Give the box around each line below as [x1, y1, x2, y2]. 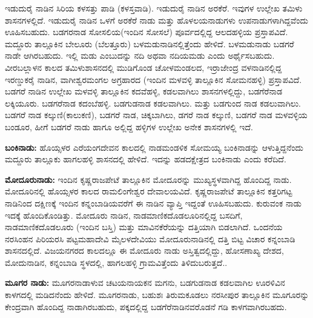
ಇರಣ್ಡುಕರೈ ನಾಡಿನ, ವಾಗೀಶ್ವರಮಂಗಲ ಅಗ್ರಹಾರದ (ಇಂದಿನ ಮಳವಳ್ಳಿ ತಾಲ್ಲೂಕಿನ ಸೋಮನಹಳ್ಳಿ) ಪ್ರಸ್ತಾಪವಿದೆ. [5, 73, 302, 85]
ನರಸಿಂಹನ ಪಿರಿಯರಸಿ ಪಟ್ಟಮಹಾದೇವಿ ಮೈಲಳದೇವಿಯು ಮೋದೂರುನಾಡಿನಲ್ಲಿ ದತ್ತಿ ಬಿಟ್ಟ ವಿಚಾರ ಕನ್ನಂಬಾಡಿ [5, 232, 295, 245]
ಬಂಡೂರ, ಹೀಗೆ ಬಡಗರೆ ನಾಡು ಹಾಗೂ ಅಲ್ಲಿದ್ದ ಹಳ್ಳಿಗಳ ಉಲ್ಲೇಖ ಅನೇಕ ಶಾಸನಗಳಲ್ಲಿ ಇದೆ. [5, 120, 253, 133]
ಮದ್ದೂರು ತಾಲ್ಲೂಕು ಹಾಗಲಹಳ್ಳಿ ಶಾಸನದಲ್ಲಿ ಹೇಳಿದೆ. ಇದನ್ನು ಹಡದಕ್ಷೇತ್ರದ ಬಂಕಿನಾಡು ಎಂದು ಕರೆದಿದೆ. [5, 153, 286, 165]
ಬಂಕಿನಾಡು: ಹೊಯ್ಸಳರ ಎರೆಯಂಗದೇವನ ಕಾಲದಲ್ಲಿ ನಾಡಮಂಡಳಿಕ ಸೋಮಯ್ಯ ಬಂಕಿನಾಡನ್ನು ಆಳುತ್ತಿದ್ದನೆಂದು [5, 141, 304, 153]
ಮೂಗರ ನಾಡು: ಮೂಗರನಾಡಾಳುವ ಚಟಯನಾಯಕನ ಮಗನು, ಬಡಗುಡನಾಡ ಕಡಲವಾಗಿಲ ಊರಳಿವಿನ [5, 276, 285, 289]
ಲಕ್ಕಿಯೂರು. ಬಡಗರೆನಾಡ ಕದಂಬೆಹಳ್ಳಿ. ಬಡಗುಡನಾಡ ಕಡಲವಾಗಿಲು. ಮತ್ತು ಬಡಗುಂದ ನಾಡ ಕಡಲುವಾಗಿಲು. [5, 96, 301, 109]
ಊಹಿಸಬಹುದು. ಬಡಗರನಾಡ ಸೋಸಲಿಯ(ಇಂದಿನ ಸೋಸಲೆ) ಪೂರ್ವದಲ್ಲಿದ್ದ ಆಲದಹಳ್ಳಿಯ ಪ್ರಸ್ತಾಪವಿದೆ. [5, 25, 288, 38]
